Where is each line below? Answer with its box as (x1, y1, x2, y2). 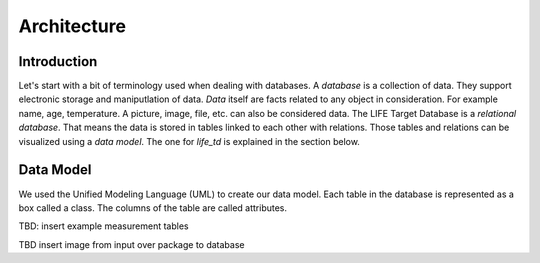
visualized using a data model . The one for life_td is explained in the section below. (18, 135, 360, 147)
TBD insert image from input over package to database (18, 238, 245, 250)
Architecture (18, 15, 127, 37)
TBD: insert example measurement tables (18, 220, 189, 232)
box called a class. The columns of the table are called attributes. (18, 201, 288, 214)
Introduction (18, 53, 98, 70)
